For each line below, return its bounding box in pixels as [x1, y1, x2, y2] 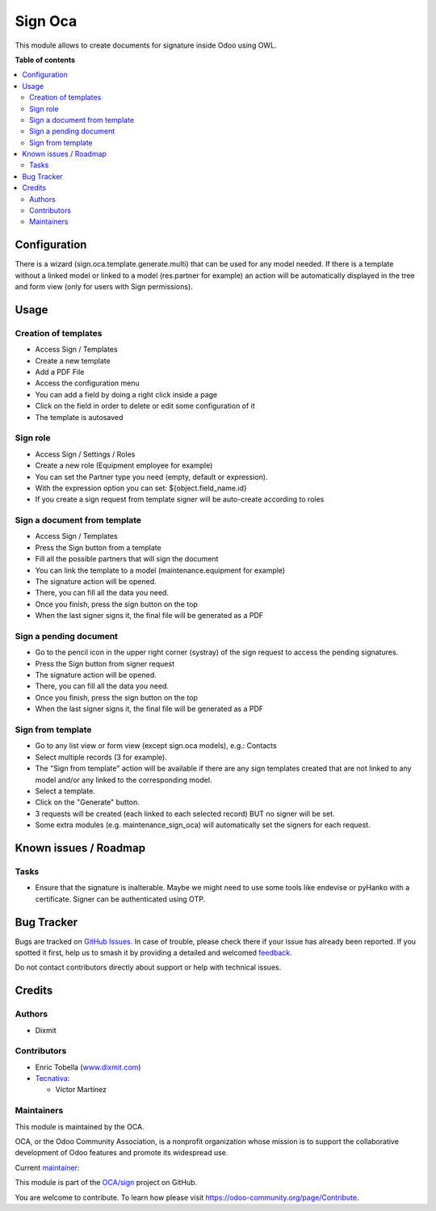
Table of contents [15, 55, 76, 65]
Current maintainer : [15, 1163, 80, 1172]
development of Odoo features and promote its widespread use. [15, 1148, 228, 1158]
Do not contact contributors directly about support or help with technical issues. [15, 962, 282, 973]
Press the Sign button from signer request [35, 658, 175, 668]
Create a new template [35, 355, 111, 365]
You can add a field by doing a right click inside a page [35, 389, 218, 399]
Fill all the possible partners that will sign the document [35, 554, 219, 564]
